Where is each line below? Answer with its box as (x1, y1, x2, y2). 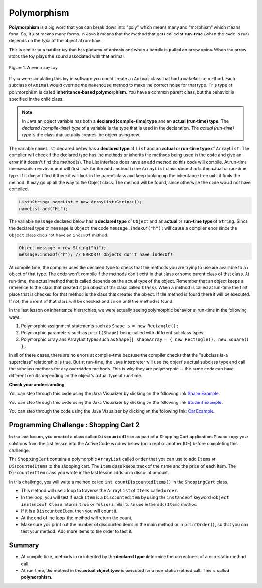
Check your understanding (9, 382, 65, 387)
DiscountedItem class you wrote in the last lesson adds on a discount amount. (9, 470, 169, 476)
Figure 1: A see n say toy (9, 65, 58, 70)
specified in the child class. (9, 96, 64, 102)
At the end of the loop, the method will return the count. (21, 515, 132, 521)
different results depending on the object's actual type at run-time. (9, 372, 143, 378)
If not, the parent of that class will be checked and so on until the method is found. (9, 298, 174, 304)
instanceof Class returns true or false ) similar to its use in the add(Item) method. (21, 501, 198, 507)
